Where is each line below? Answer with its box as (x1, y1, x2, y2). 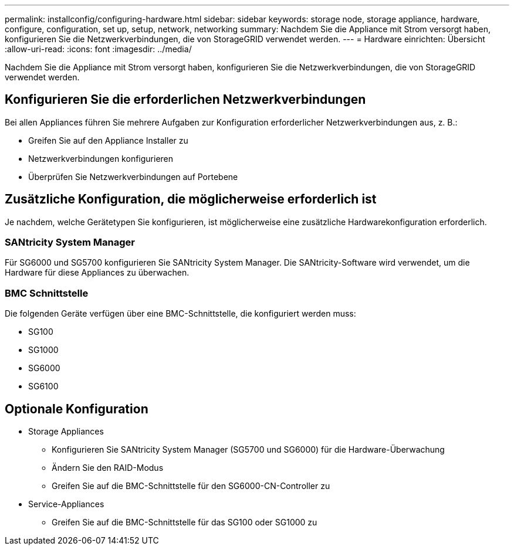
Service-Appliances (28, 499, 104, 510)
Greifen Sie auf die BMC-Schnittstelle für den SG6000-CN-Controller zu (52, 481, 330, 491)
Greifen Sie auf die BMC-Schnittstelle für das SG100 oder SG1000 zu (52, 517, 317, 528)
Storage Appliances (28, 426, 104, 437)
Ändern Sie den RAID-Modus (52, 463, 164, 473)
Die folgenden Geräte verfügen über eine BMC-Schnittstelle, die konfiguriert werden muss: (5, 308, 356, 319)
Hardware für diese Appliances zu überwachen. (5, 267, 190, 278)
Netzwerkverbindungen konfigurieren (28, 153, 174, 164)
